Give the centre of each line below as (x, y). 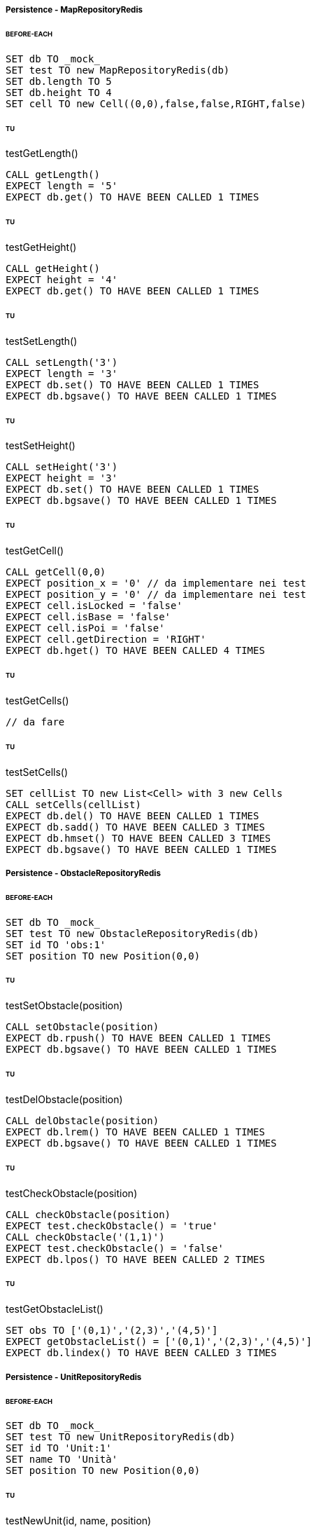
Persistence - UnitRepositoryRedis (74, 1377)
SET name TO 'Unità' (62, 1460)
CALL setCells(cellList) (73, 804)
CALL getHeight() (53, 269)
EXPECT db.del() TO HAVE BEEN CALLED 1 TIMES (132, 815)
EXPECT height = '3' (62, 478)
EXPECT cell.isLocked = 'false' (94, 606)
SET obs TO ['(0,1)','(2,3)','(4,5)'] (112, 1331)
